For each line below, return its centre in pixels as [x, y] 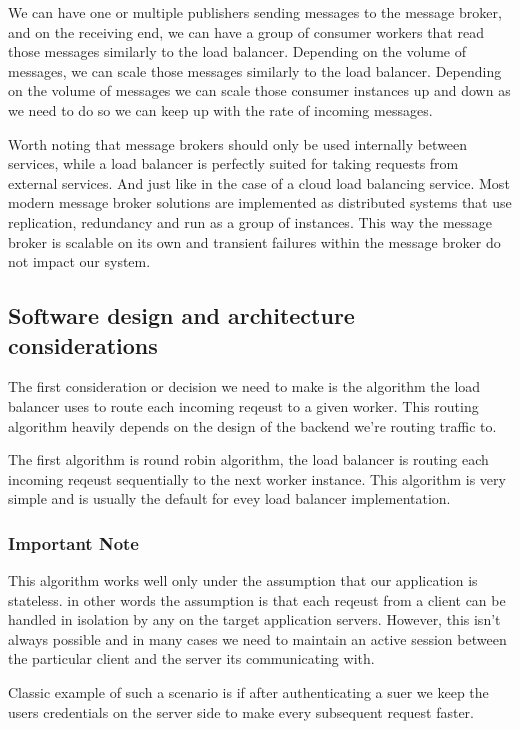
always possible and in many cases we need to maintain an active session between [257, 638]
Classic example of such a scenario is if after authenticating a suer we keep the [248, 692]
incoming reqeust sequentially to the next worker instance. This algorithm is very [257, 478]
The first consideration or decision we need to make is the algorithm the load [244, 386]
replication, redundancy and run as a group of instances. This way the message [250, 221]
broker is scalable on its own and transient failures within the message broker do [254, 241]
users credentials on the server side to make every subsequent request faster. [241, 711]
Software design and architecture [181, 315]
